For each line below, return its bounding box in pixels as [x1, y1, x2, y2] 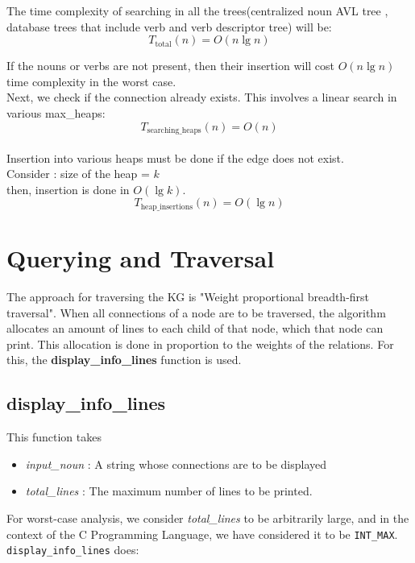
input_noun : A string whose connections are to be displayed [25, 455, 327, 472]
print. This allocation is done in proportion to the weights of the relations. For [6, 335, 394, 352]
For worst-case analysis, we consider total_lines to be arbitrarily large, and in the [6, 509, 409, 526]
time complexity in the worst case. [6, 72, 176, 89]
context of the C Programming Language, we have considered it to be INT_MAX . [6, 525, 398, 542]
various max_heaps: [6, 104, 106, 121]
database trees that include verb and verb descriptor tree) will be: [6, 18, 332, 35]
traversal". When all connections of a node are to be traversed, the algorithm [6, 304, 386, 321]
